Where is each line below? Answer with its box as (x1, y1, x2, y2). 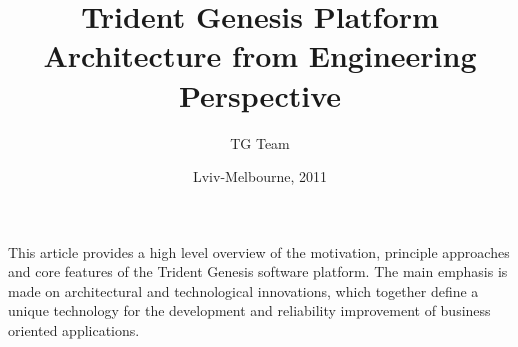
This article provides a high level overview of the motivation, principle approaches (8, 241, 510, 262)
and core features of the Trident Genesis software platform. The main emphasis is (8, 261, 508, 282)
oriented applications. (8, 320, 140, 341)
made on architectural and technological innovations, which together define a (8, 280, 479, 301)
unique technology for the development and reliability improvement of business (8, 300, 491, 321)
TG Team (230, 132, 290, 153)
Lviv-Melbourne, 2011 (192, 166, 328, 187)
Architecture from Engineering (43, 35, 477, 76)
